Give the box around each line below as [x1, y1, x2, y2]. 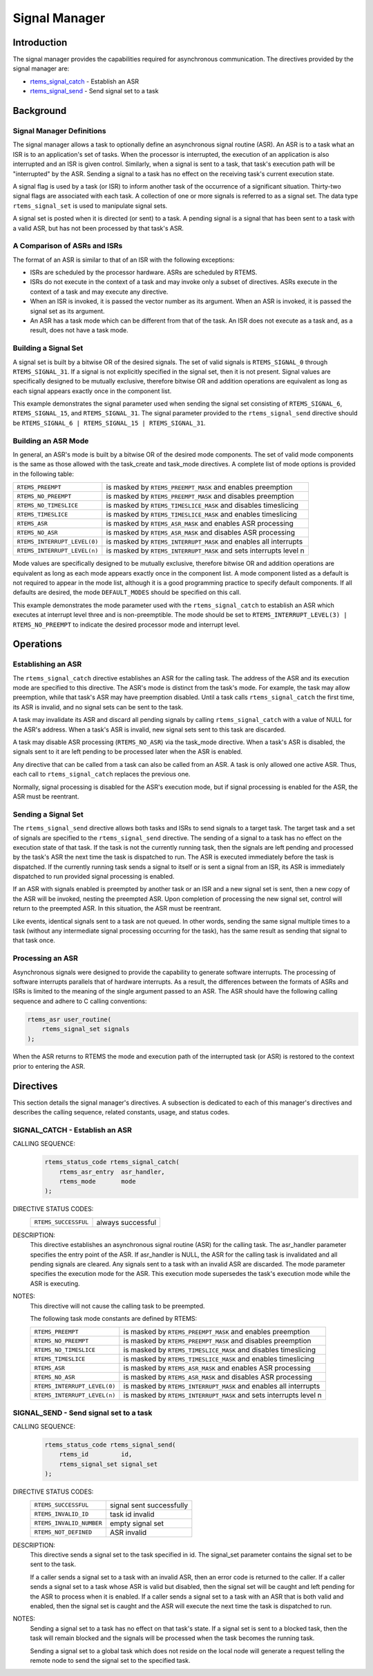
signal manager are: [12, 64, 70, 73]
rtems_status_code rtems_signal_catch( [44, 1158, 180, 1166]
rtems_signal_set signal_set [59, 1460, 158, 1468]
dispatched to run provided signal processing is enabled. [12, 873, 175, 881]
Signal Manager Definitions [12, 126, 106, 136]
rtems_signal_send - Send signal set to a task [30, 87, 159, 95]
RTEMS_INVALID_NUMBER [34, 1520, 103, 1527]
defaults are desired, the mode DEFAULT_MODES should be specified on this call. [12, 588, 241, 597]
